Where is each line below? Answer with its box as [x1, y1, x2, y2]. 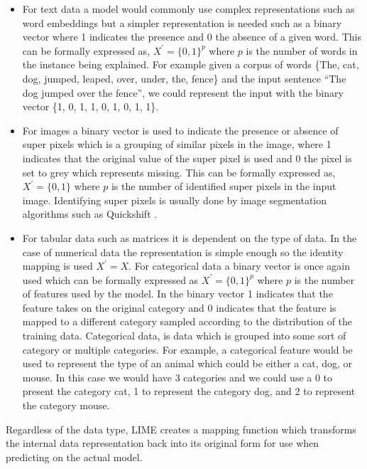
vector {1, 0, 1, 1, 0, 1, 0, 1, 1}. [22, 99, 159, 114]
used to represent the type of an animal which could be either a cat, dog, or [22, 356, 353, 371]
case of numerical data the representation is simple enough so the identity [22, 244, 344, 259]
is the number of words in [246, 43, 358, 58]
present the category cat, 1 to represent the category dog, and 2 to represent [22, 384, 356, 399]
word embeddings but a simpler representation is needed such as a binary [22, 15, 342, 30]
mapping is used [22, 258, 93, 273]
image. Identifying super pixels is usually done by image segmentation [22, 192, 327, 207]
